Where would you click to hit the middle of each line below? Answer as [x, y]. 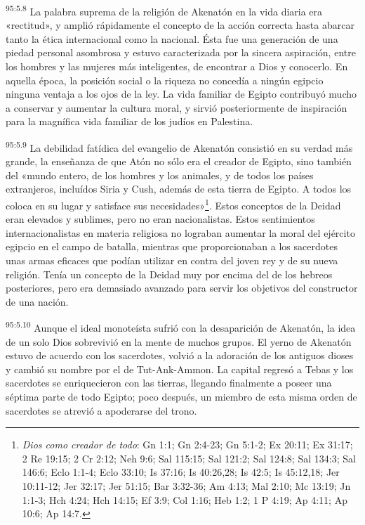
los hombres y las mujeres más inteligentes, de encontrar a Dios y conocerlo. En [177, 66]
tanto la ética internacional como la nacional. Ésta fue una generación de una [172, 38]
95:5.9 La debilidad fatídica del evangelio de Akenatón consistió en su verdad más [179, 147]
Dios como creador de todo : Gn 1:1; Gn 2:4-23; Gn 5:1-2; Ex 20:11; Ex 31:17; [187, 445]
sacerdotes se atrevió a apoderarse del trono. [101, 410]
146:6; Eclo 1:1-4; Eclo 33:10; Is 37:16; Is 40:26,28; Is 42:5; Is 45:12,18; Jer [181, 472]
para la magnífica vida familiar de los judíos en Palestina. [130, 121]
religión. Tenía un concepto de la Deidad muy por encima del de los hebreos [169, 274]
